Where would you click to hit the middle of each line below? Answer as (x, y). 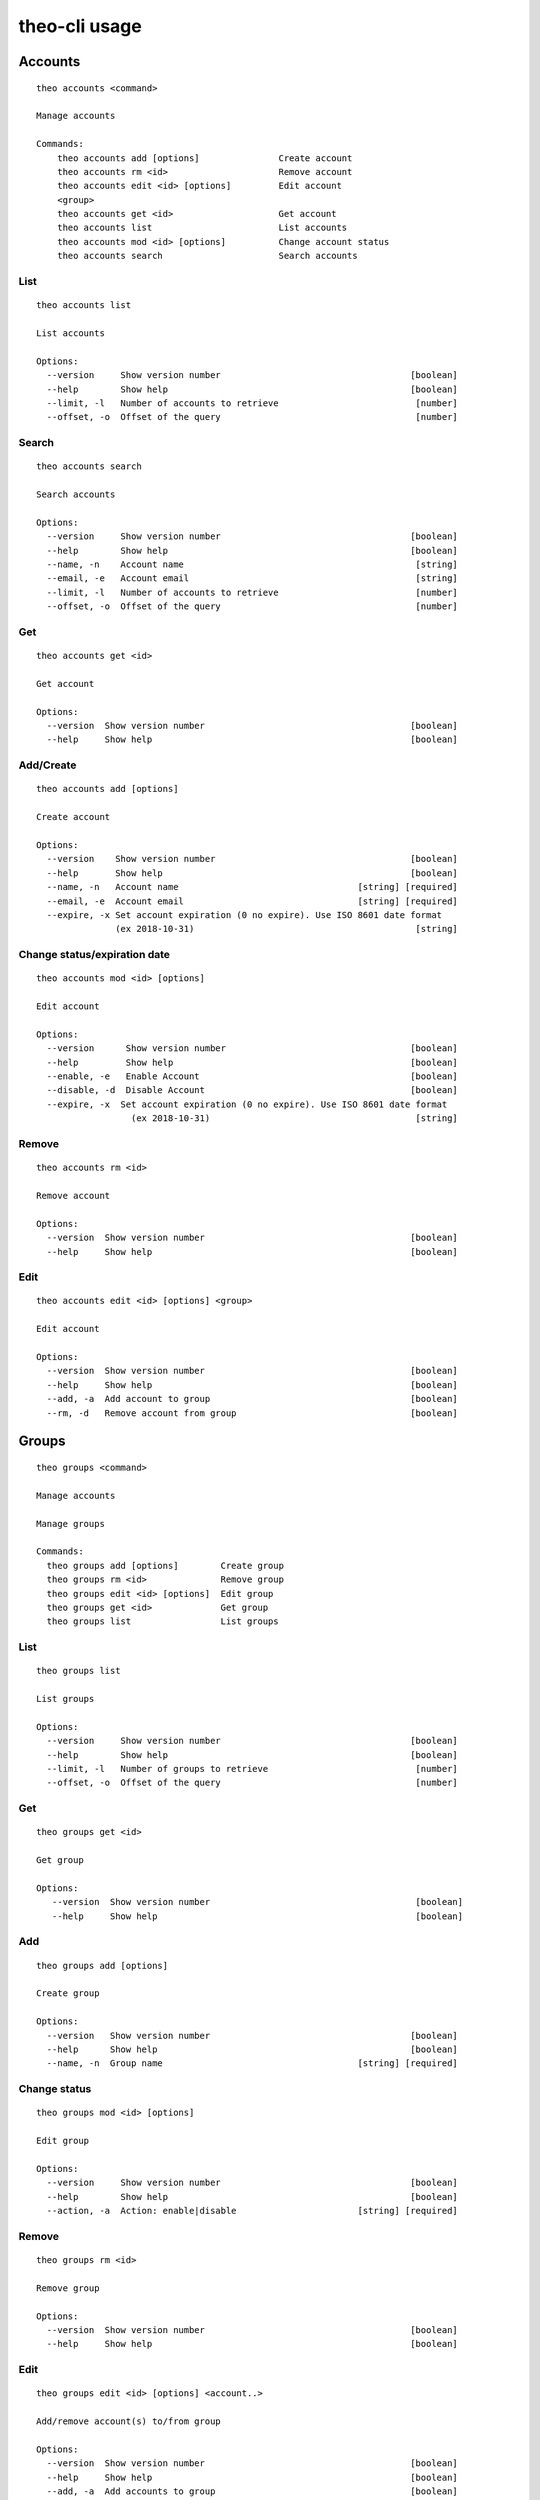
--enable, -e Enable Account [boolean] (252, 1076)
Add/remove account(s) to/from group (129, 2421)
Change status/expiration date (94, 955)
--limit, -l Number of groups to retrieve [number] (252, 1768)
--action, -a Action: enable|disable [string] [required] (252, 2211)
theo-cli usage (80, 26)
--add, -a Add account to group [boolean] (252, 1399)
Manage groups (70, 1523)
